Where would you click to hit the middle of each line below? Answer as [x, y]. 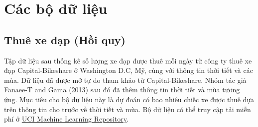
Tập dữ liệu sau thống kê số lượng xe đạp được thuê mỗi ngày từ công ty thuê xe [128, 60]
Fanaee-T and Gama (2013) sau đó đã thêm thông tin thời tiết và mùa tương [122, 90]
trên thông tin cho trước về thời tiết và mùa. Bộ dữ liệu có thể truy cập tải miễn [128, 109]
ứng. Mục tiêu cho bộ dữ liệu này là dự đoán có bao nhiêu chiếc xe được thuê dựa [129, 99]
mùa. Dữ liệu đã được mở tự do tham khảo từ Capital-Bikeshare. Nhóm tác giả [125, 80]
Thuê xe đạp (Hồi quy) [65, 39]
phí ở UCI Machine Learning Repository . [66, 119]
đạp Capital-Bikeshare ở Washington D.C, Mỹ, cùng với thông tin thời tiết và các [129, 70]
